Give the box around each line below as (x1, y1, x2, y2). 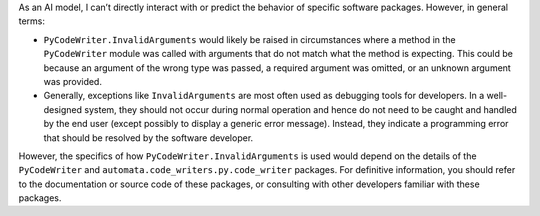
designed (43, 103, 83, 115)
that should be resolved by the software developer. (43, 131, 254, 144)
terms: (18, 15, 45, 27)
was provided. (43, 75, 102, 87)
